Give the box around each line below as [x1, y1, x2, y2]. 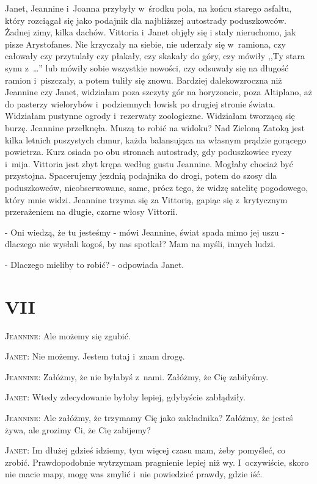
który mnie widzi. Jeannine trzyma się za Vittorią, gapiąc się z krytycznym [5, 193, 288, 206]
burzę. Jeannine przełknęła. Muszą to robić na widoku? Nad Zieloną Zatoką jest [5, 121, 305, 134]
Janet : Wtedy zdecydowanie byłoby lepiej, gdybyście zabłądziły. [5, 391, 246, 403]
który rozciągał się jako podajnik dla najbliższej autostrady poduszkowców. [5, 13, 286, 26]
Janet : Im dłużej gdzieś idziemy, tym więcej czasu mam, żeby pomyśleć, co [5, 444, 286, 457]
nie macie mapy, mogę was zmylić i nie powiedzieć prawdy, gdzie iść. [5, 468, 263, 480]
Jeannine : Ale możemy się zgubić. [5, 329, 131, 342]
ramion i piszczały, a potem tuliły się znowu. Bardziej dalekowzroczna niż [5, 73, 282, 86]
